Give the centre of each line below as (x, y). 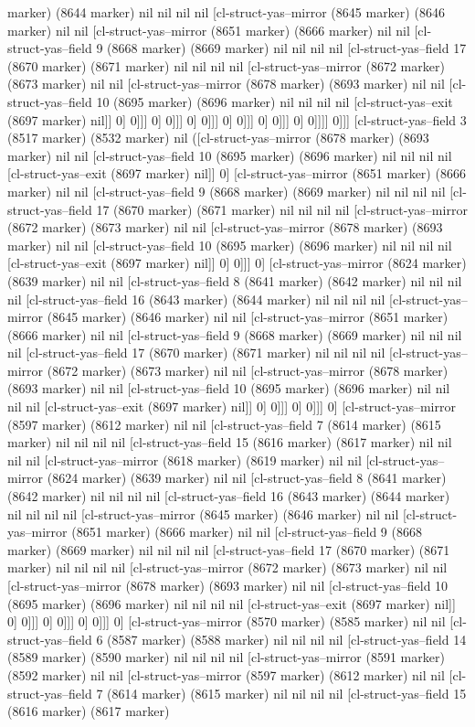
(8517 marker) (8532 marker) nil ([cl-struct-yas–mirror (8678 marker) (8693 (218, 138)
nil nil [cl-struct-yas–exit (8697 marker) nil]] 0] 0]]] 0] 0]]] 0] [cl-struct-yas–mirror (232, 406)
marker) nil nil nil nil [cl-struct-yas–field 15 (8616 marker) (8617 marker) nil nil (230, 442)
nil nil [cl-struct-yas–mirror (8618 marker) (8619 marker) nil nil (185, 460)
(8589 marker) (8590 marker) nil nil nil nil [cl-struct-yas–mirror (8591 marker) (226, 657)
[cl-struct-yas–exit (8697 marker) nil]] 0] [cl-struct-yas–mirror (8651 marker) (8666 (237, 173)
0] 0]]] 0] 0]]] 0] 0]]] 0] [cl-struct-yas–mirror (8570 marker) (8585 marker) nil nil (227, 621)
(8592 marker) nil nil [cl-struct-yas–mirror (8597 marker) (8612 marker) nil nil (226, 674)
